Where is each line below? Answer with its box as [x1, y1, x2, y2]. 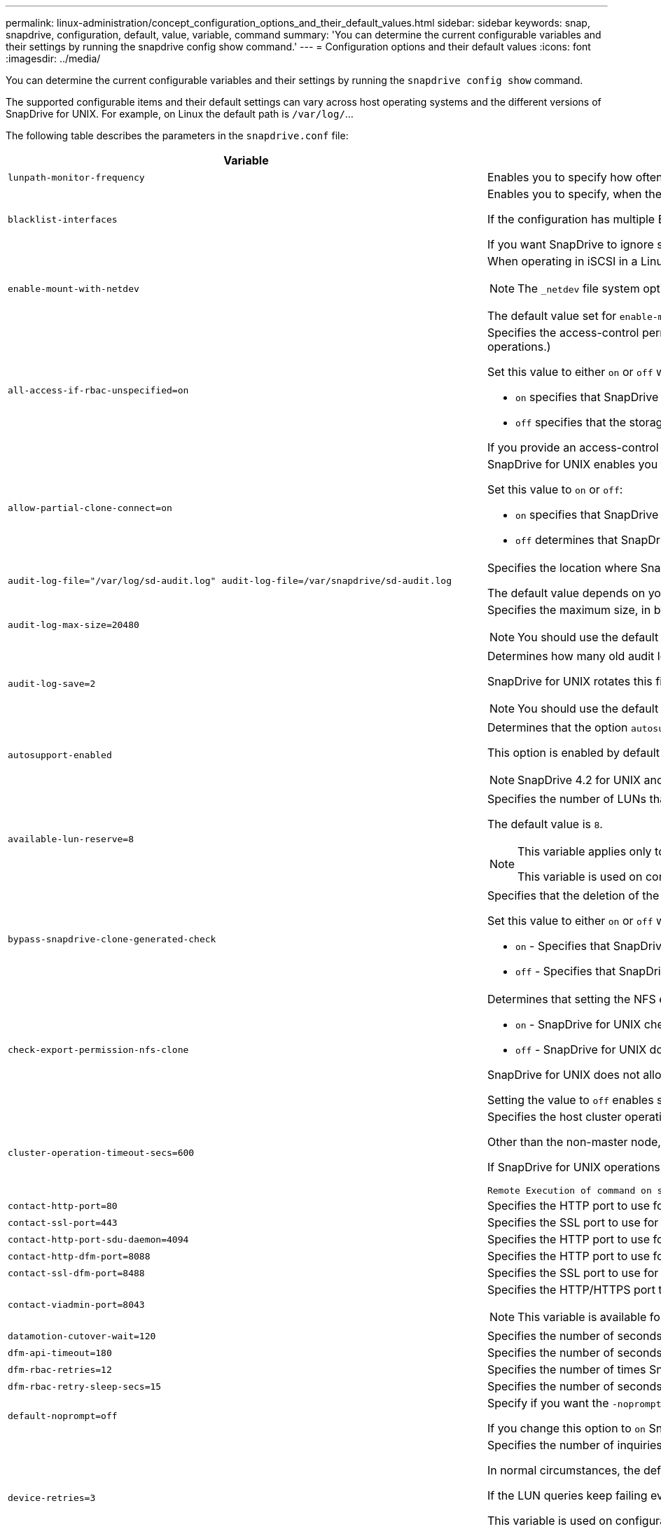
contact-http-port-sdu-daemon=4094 [8, 1234, 189, 1245]
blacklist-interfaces [8, 214, 118, 225]
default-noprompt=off [8, 1410, 118, 1421]
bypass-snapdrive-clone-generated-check [8, 933, 216, 944]
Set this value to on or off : [487, 482, 623, 496]
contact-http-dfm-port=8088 [8, 1250, 151, 1262]
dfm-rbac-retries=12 [8, 1364, 112, 1375]
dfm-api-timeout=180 [8, 1347, 112, 1358]
